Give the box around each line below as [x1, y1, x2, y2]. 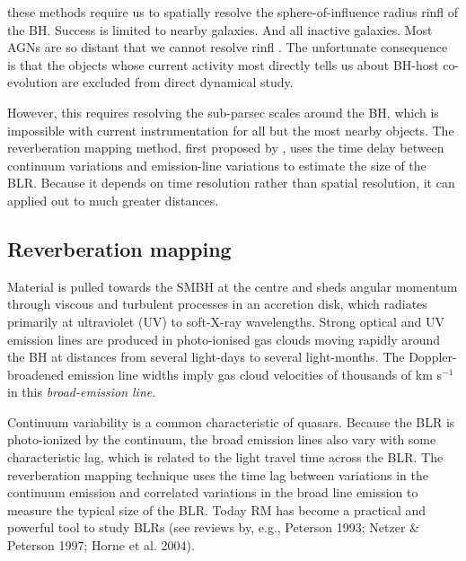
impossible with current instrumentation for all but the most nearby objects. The [7, 120, 454, 139]
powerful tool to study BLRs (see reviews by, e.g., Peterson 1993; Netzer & [7, 518, 419, 537]
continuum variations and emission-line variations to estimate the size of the [7, 155, 426, 174]
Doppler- [409, 347, 457, 366]
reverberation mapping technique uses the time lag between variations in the [7, 465, 428, 484]
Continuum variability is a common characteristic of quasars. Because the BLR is [7, 412, 455, 431]
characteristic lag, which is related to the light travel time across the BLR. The [7, 448, 444, 467]
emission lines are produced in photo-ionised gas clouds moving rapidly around [7, 329, 441, 348]
